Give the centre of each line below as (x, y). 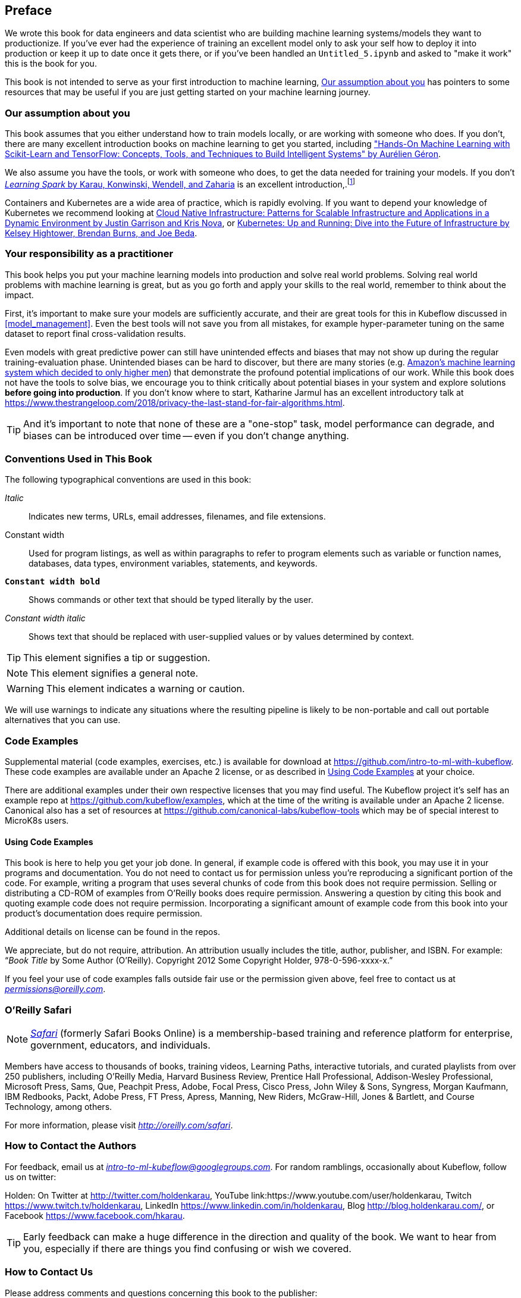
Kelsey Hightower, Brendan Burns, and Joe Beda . (101, 233)
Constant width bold (53, 582)
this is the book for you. (51, 64)
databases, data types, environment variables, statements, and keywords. (173, 564)
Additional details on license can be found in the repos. (112, 932)
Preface (29, 10)
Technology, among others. (59, 1107)
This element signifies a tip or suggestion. (117, 658)
